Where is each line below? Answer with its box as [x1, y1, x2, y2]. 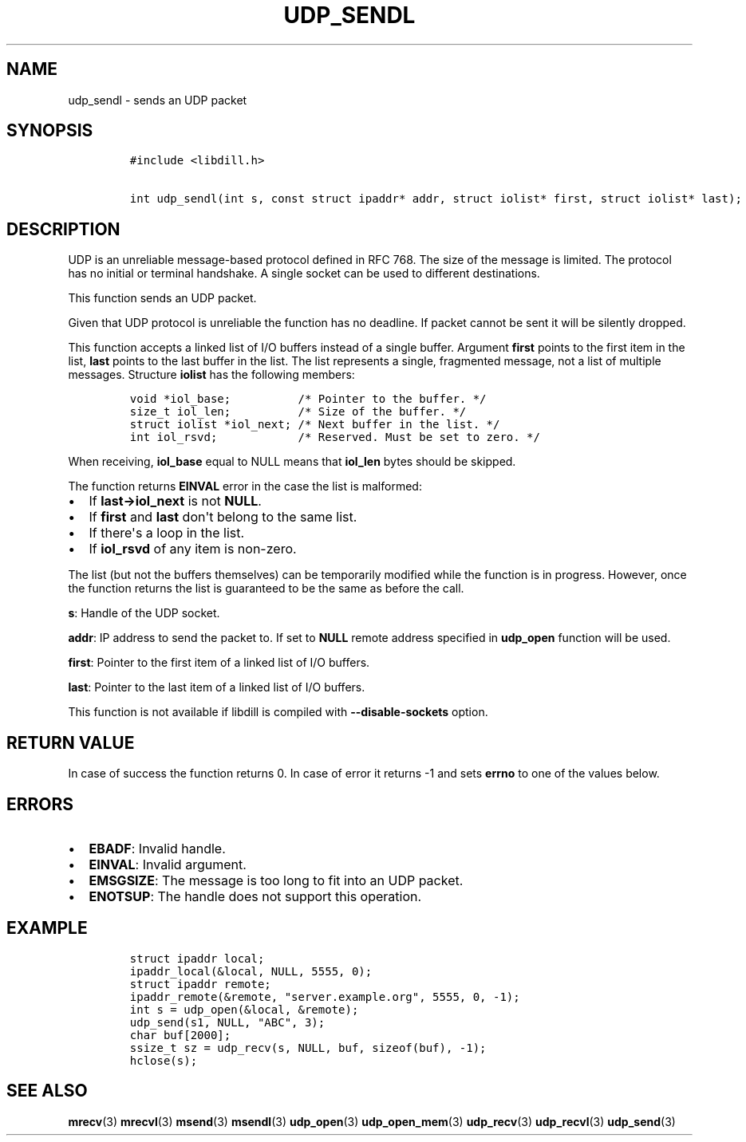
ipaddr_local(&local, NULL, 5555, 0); [129, 964, 373, 978]
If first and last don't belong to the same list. [89, 509, 357, 526]
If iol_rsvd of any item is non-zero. [89, 541, 297, 557]
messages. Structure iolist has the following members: [68, 368, 355, 382]
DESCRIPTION [6, 219, 120, 239]
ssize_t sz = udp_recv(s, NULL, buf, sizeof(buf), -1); [129, 1041, 487, 1054]
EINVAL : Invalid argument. [89, 856, 247, 872]
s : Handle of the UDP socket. [68, 606, 220, 620]
